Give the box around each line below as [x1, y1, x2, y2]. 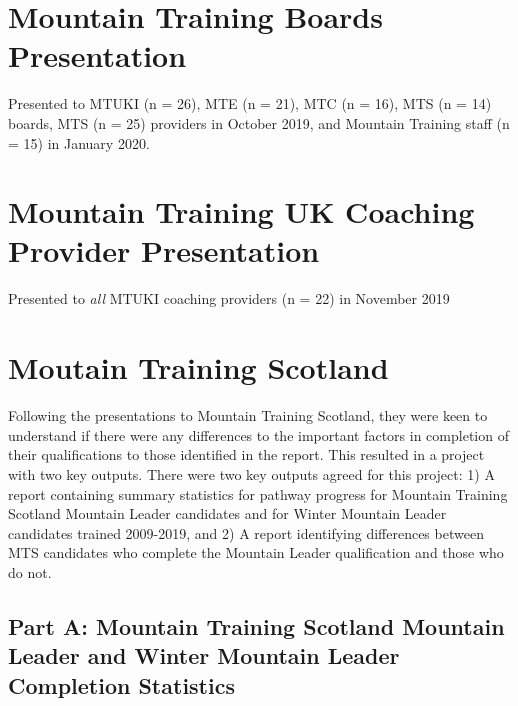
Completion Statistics [8, 669, 235, 700]
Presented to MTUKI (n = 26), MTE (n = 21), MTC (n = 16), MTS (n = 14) [8, 93, 492, 114]
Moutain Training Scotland [8, 347, 389, 388]
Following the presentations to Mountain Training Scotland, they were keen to [8, 405, 488, 426]
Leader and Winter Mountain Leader [8, 640, 400, 671]
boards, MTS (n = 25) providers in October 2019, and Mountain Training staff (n [8, 112, 510, 133]
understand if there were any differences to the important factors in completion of [8, 424, 509, 445]
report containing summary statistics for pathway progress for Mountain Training [8, 483, 508, 504]
